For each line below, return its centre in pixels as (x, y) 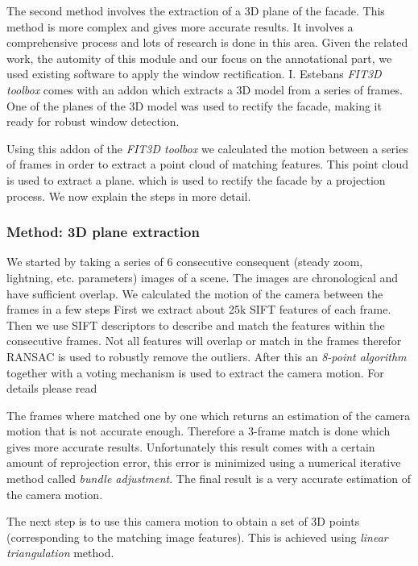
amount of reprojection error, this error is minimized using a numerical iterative (204, 462)
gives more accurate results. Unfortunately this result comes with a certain (191, 446)
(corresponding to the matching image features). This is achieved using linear (197, 537)
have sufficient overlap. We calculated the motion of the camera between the (195, 293)
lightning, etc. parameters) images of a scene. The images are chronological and (203, 277)
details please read (52, 388)
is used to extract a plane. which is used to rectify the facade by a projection (196, 179)
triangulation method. (60, 553)
